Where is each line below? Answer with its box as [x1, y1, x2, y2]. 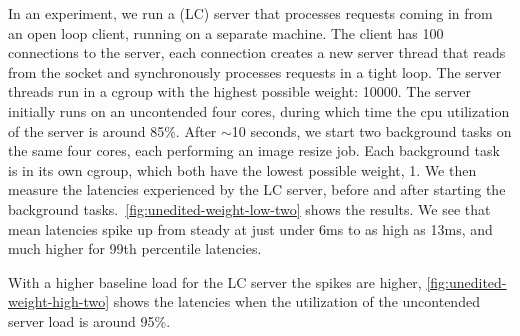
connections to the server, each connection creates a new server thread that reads [8, 42, 506, 63]
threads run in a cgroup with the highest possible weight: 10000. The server [8, 81, 471, 102]
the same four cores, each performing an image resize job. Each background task [8, 140, 500, 161]
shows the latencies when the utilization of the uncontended [113, 291, 480, 312]
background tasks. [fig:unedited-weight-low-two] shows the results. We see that [8, 198, 491, 219]
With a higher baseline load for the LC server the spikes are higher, [8, 271, 422, 292]
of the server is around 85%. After [8, 120, 217, 141]
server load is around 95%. [8, 310, 171, 331]
